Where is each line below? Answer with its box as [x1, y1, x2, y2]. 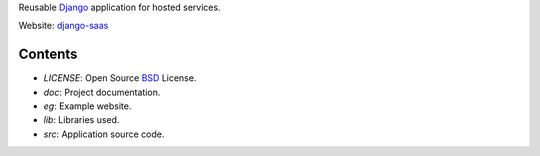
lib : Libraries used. [43, 114, 120, 126]
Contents [18, 46, 78, 63]
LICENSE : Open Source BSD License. [43, 72, 197, 84]
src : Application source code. [43, 128, 165, 140]
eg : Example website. [43, 100, 132, 112]
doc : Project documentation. [43, 86, 161, 98]
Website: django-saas [18, 20, 109, 32]
